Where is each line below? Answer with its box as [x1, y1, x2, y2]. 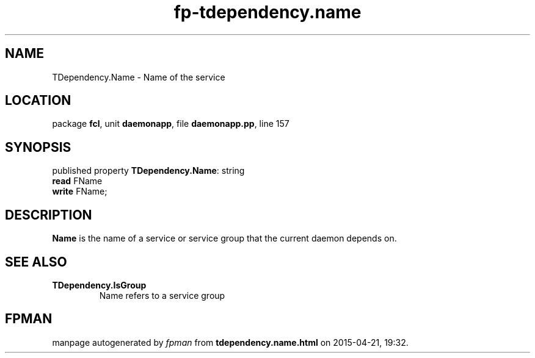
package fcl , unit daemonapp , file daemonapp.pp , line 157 [52, 118, 289, 129]
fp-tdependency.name [173, 2, 362, 23]
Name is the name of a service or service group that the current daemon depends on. [52, 233, 397, 244]
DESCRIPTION [5, 207, 92, 223]
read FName [52, 176, 103, 187]
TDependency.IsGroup [52, 279, 147, 290]
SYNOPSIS [5, 139, 71, 155]
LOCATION [5, 93, 71, 109]
